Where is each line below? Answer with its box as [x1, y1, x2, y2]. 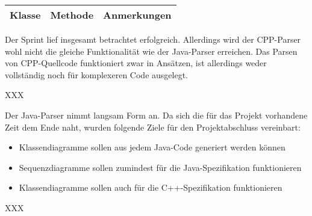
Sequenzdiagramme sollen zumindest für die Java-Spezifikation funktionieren [19, 161, 302, 173]
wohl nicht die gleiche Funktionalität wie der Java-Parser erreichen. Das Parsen [5, 45, 298, 57]
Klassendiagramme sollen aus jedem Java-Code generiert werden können [19, 141, 285, 153]
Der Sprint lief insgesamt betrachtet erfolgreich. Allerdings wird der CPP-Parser [5, 33, 301, 45]
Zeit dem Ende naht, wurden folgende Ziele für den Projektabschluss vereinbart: [5, 120, 301, 133]
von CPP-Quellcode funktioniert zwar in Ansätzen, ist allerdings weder [5, 57, 267, 69]
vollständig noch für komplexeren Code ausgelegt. [5, 68, 188, 81]
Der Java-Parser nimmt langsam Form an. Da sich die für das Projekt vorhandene [5, 108, 308, 121]
